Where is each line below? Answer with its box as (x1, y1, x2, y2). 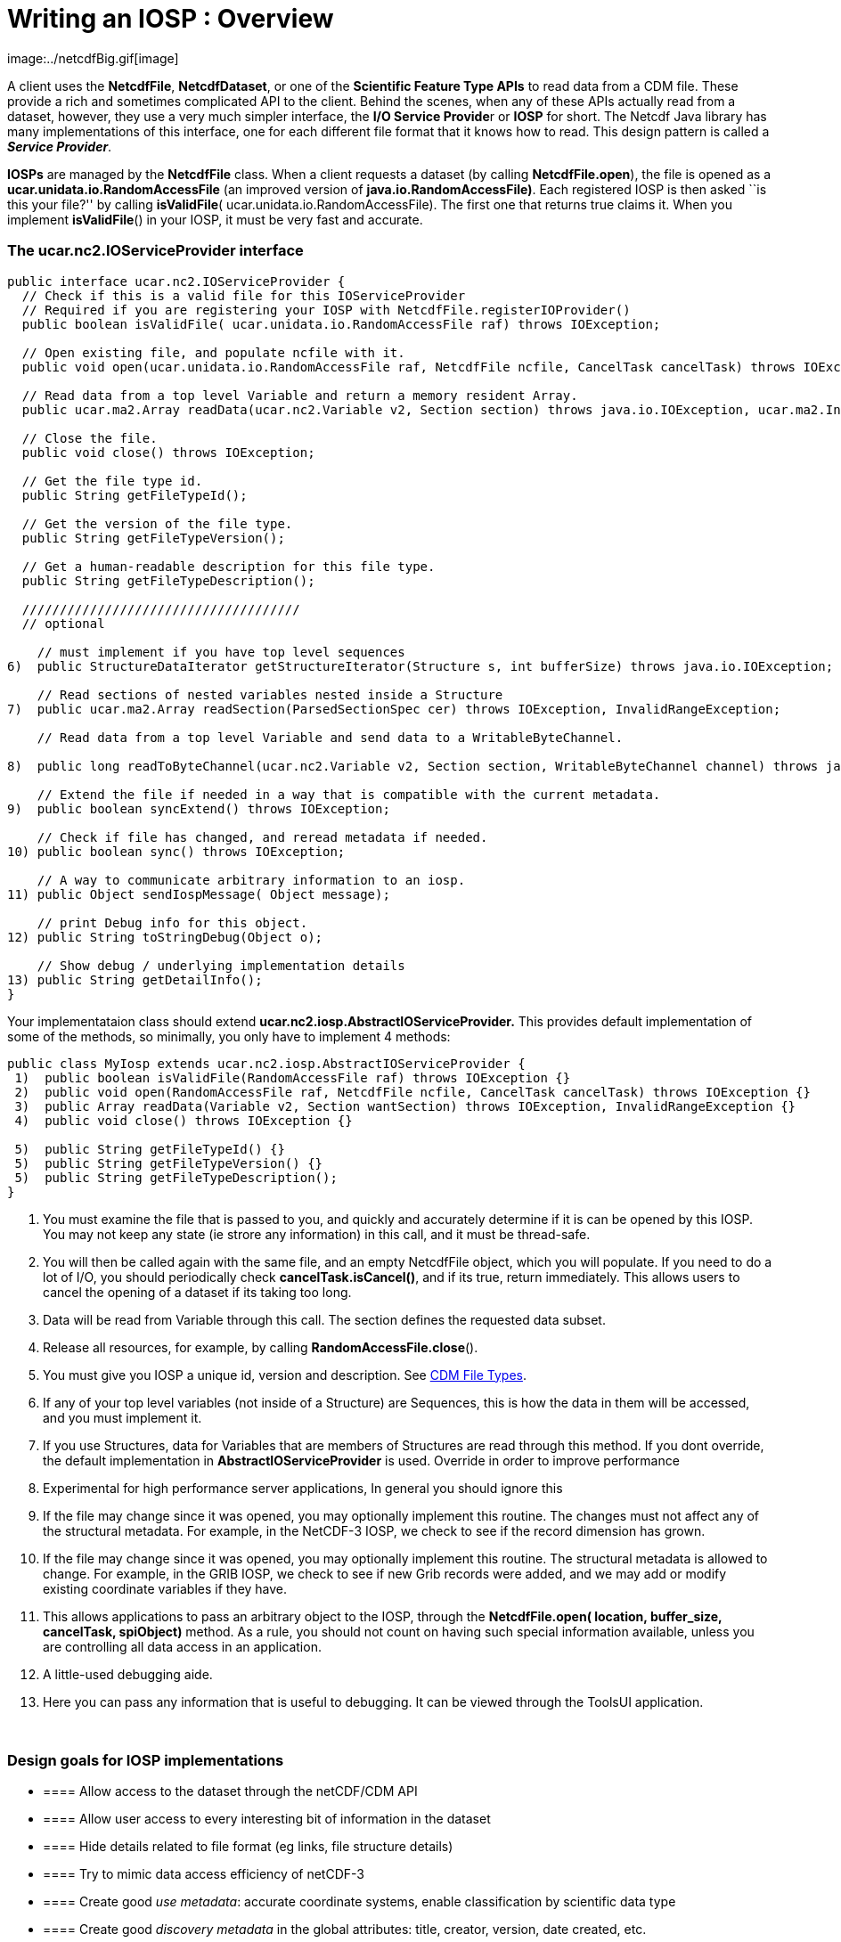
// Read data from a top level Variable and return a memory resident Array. (21, 388, 578, 403)
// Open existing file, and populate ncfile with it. (21, 345, 405, 360)
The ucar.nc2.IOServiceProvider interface (7, 241, 304, 260)
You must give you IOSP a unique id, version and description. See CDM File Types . (43, 1367, 527, 1383)
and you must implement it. (43, 1409, 202, 1425)
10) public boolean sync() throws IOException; (7, 844, 346, 859)
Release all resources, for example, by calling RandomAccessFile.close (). (43, 1339, 478, 1355)
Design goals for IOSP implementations (7, 1750, 284, 1769)
